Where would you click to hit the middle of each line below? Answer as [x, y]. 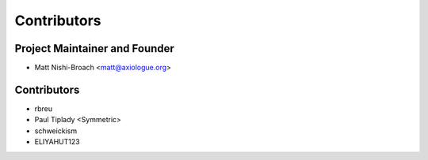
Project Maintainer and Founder [94, 48]
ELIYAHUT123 [57, 142]
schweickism [56, 131]
